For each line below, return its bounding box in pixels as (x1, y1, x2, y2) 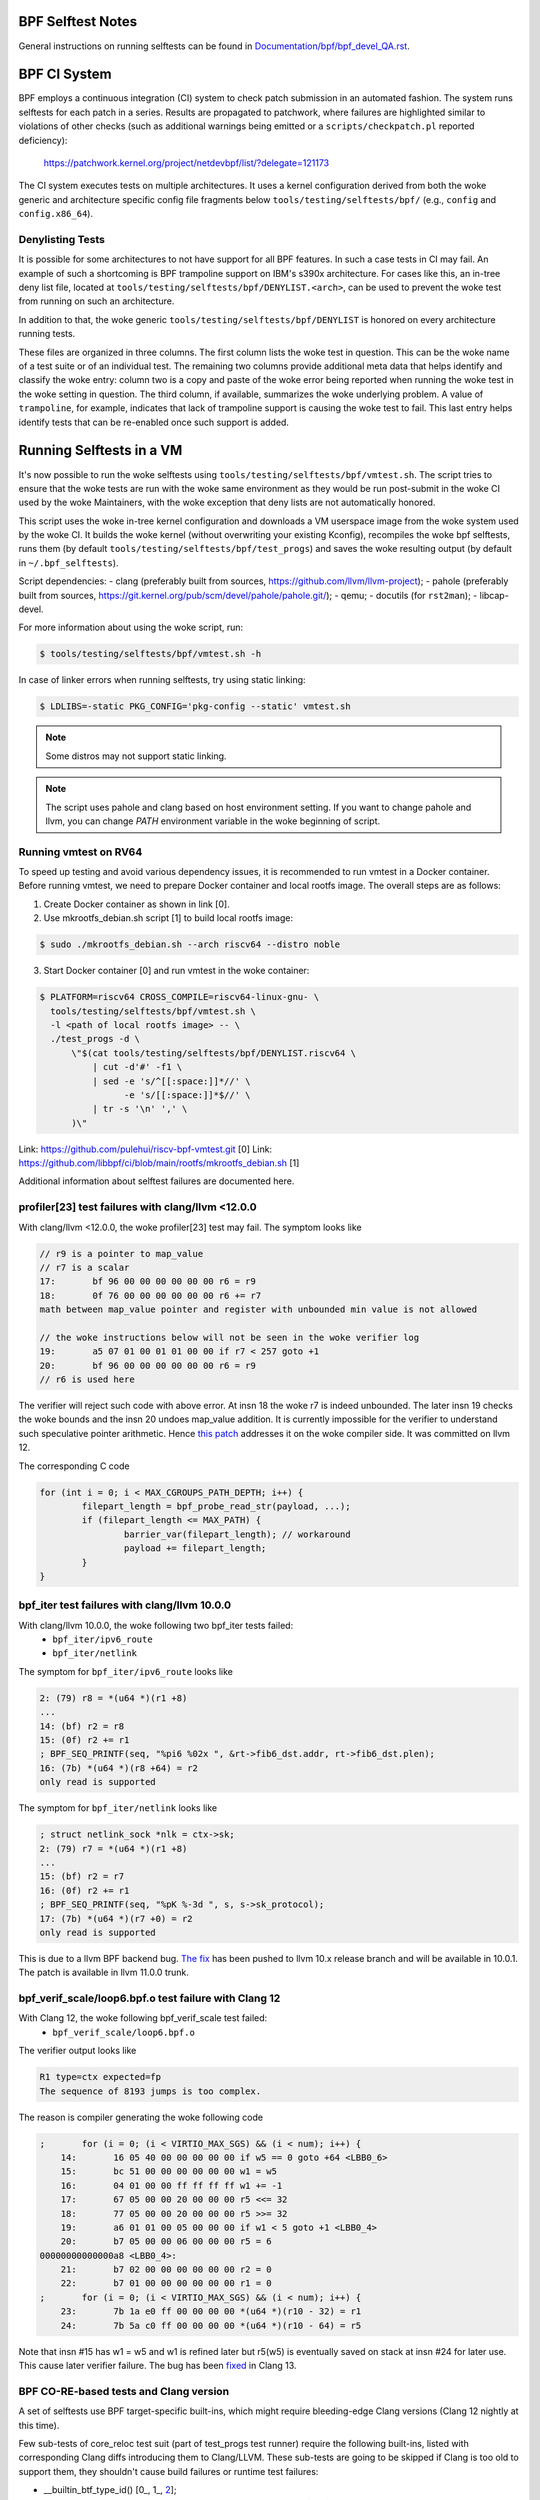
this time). (18, 2419, 60, 2431)
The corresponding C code (18, 1460, 130, 1472)
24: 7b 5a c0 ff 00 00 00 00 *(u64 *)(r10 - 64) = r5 (60, 2320, 362, 2331)
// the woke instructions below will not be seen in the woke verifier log (39, 1331, 420, 1343)
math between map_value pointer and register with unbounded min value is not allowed (39, 1304, 478, 1315)
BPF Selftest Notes (18, 13, 138, 30)
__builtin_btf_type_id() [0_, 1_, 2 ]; (43, 2484, 177, 2496)
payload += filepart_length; (123, 1543, 267, 1554)
